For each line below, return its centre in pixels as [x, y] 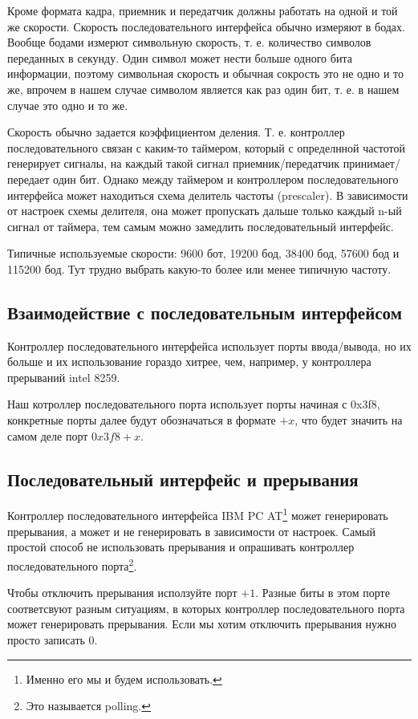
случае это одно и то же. [68, 105]
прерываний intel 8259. [64, 377]
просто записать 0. [53, 639]
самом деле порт [48, 435]
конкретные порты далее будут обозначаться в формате [142, 420]
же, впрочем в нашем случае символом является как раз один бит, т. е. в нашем [203, 89]
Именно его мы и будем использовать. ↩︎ [124, 678]
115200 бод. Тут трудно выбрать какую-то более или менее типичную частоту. [199, 268]
